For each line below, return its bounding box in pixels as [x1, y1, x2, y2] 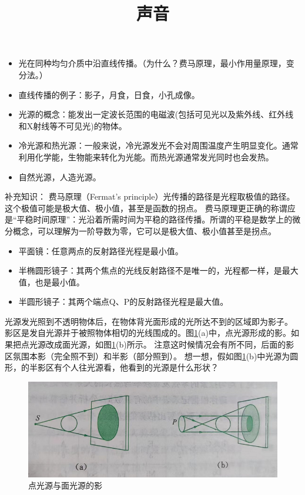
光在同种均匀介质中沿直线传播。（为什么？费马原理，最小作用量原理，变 [18, 57, 294, 69]
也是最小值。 [35, 275, 85, 288]
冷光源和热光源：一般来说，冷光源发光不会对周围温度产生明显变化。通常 [18, 139, 299, 151]
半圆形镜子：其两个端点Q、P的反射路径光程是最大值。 [18, 295, 229, 308]
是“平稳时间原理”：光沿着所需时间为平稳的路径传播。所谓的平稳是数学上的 [5, 213, 293, 225]
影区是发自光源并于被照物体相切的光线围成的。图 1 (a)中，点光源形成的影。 [5, 326, 291, 339]
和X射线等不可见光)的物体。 [18, 119, 127, 132]
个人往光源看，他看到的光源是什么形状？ [62, 361, 219, 373]
